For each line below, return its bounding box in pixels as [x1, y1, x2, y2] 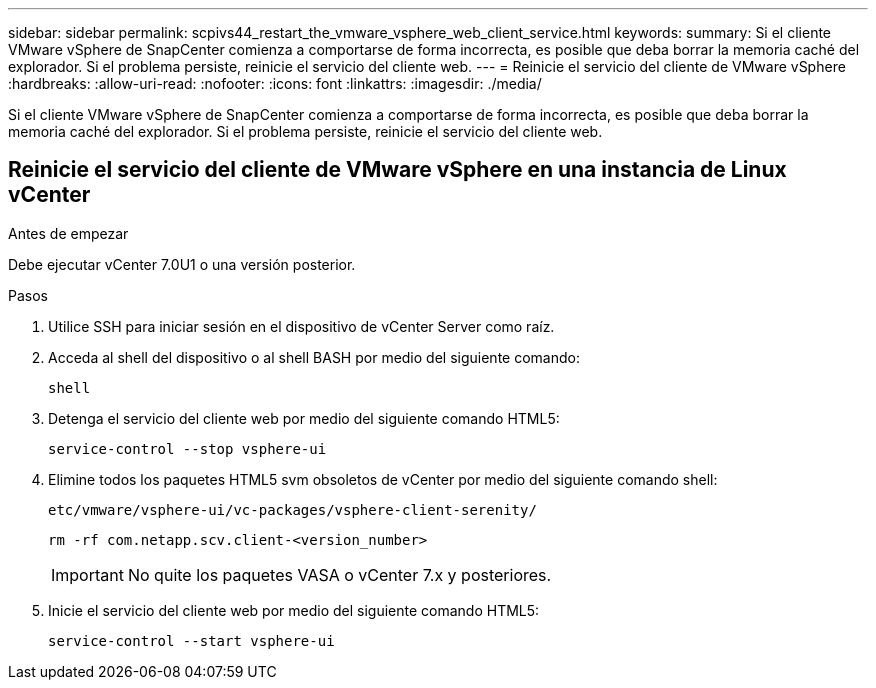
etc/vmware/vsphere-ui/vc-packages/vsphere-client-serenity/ [48, 501, 537, 518]
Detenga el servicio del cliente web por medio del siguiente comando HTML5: [48, 409, 560, 427]
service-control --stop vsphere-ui [48, 440, 327, 457]
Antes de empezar [8, 224, 129, 242]
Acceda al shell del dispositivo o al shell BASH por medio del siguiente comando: [48, 348, 580, 366]
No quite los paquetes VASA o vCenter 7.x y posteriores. [127, 564, 552, 585]
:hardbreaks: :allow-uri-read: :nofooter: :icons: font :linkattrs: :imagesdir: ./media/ [8, 75, 542, 92]
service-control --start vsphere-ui [48, 632, 335, 649]
